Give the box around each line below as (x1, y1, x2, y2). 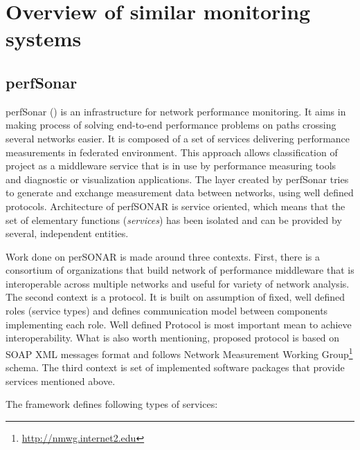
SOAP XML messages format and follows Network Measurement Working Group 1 (6, 344, 353, 361)
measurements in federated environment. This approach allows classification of (6, 144, 338, 159)
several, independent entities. (6, 226, 129, 241)
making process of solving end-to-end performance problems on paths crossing (6, 118, 336, 132)
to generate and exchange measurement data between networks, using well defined (6, 185, 354, 200)
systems (6, 24, 82, 53)
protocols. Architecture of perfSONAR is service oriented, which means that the (6, 198, 345, 213)
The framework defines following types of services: (6, 397, 218, 411)
